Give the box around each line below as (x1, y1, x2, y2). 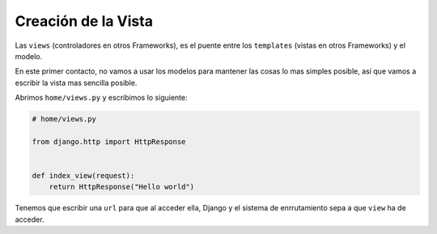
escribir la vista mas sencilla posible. (15, 78, 138, 87)
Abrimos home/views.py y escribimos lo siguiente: (15, 93, 188, 103)
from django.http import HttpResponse (32, 137, 186, 146)
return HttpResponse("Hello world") (49, 182, 194, 192)
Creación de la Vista (15, 12, 154, 30)
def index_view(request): (32, 171, 135, 181)
